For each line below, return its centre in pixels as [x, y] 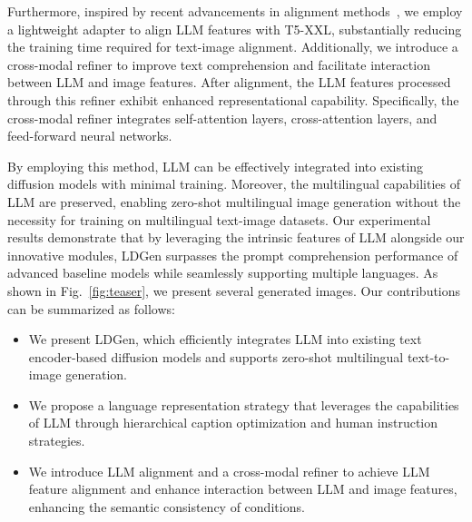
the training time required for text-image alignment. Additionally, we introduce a [233, 47]
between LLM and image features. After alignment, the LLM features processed [229, 82]
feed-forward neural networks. [90, 136]
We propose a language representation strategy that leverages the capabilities [244, 404]
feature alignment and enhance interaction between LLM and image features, [243, 489]
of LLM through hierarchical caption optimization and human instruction [233, 423]
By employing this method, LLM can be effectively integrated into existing [216, 166]
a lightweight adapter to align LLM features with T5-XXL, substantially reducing [235, 29]
